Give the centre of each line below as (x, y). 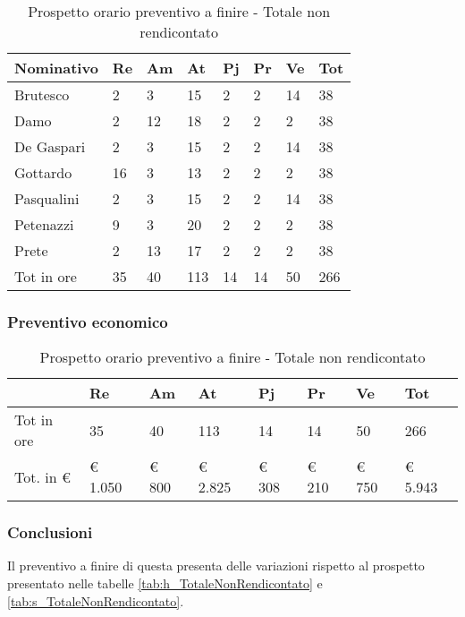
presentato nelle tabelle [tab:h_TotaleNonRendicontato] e (165, 583)
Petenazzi (44, 224)
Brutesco (42, 94)
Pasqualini (47, 198)
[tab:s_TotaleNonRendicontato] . (96, 600)
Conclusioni (50, 532)
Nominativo (56, 68)
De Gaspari (50, 146)
